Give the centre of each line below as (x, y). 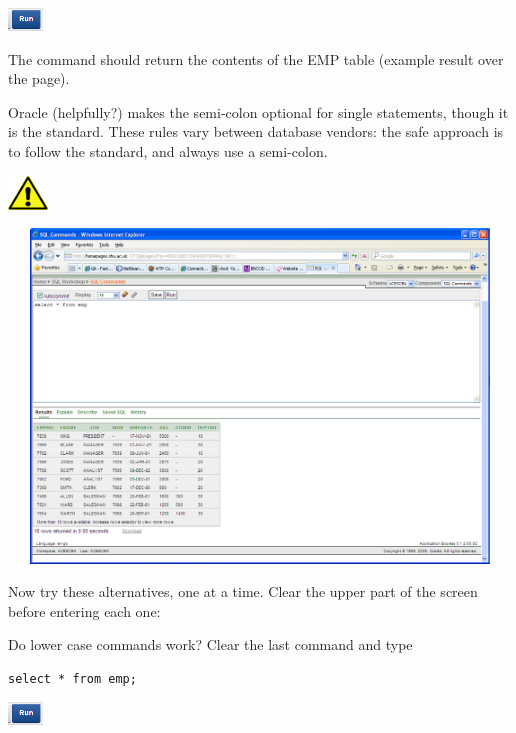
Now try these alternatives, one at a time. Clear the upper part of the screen (243, 591)
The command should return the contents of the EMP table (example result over (256, 58)
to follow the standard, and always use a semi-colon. (168, 150)
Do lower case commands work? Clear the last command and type (210, 644)
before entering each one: (84, 610)
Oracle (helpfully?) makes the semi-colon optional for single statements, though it (258, 111)
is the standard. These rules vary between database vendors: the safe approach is (256, 131)
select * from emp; (72, 678)
